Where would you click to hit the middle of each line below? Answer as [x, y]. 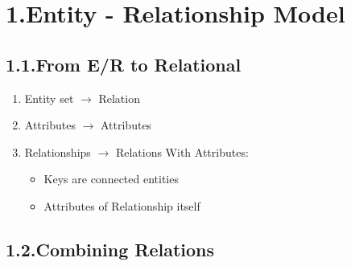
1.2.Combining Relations [110, 249]
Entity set [49, 98]
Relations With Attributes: [182, 151]
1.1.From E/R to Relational [124, 64]
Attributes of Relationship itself [122, 205]
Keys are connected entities [111, 179]
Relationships [58, 151]
